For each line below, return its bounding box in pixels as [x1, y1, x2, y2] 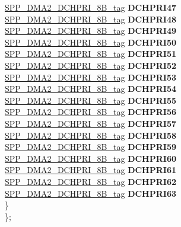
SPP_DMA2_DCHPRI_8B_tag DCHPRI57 [5, 117, 176, 129]
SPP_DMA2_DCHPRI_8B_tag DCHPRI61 [5, 164, 176, 176]
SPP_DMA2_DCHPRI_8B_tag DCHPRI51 [5, 47, 176, 60]
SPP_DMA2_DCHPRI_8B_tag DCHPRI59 [5, 140, 176, 153]
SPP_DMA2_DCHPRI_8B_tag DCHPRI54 [5, 82, 176, 95]
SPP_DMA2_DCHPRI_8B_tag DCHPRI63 [5, 187, 176, 199]
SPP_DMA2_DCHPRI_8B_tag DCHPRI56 [5, 105, 176, 118]
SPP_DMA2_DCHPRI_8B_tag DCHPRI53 [5, 71, 176, 83]
